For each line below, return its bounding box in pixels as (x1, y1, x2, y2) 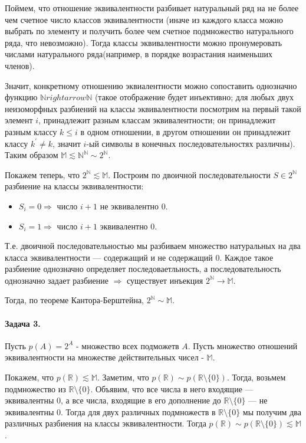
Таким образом (5, 149, 58, 161)
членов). (5, 59, 35, 71)
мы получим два (242, 405, 301, 418)
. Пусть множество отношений (187, 339, 298, 352)
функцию (5, 91, 38, 103)
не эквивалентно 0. (100, 199, 168, 212)
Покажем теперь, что (5, 168, 80, 181)
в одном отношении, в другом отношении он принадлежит (80, 125, 291, 137)
